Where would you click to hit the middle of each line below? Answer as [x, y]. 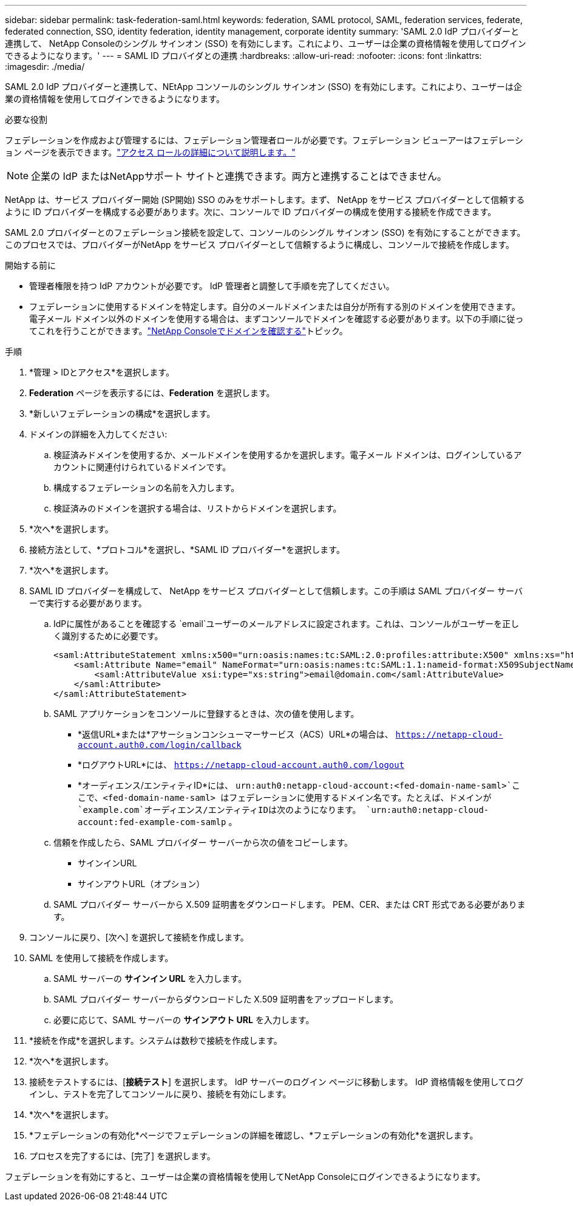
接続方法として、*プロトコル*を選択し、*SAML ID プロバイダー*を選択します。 [187, 550]
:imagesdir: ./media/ [45, 67]
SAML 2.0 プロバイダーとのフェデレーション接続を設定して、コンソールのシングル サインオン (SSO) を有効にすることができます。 [265, 232]
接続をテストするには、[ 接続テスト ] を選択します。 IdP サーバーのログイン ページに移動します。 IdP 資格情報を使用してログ [276, 1082]
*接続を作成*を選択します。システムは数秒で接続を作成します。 [156, 1040]
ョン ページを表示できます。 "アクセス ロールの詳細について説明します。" [150, 152]
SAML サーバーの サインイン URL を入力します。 [150, 978]
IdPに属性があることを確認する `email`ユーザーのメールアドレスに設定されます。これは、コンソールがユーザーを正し [286, 624]
